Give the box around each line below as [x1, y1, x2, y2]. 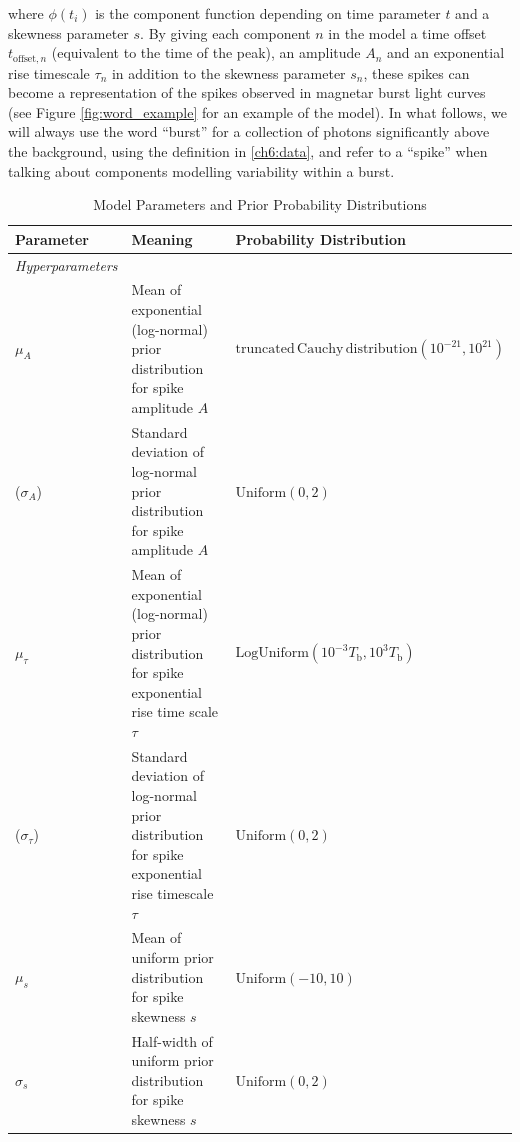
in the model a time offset [328, 22, 487, 43]
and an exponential [387, 42, 505, 63]
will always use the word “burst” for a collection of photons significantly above [8, 121, 490, 142]
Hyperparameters [15, 254, 118, 275]
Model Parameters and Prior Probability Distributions [93, 194, 427, 215]
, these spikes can [363, 62, 470, 83]
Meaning [131, 228, 193, 249]
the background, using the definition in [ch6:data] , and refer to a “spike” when [8, 141, 488, 162]
